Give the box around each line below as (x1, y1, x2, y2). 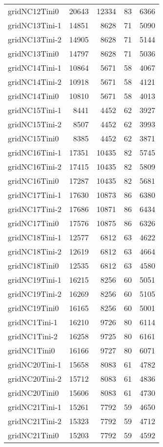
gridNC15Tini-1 (8, 104, 61, 116)
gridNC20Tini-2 (8, 373, 61, 384)
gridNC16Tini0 (8, 175, 59, 186)
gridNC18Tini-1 (8, 232, 61, 243)
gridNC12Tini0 (8, 5, 59, 17)
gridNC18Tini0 (8, 260, 59, 271)
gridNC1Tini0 (8, 345, 55, 356)
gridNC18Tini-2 (8, 246, 61, 257)
